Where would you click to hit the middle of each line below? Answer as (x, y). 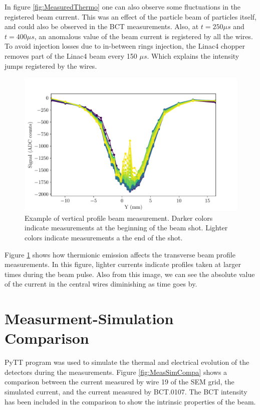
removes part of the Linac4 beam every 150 (71, 55)
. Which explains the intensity (193, 55)
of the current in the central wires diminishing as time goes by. (101, 284)
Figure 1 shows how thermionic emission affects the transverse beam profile (120, 254)
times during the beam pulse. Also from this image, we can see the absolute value (130, 274)
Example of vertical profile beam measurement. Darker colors (119, 218)
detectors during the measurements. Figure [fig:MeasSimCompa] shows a (116, 372)
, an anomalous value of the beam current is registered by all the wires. (144, 36)
